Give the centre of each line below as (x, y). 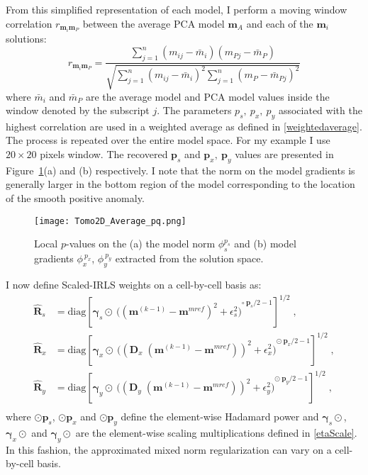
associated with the (320, 110)
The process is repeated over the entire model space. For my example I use (168, 140)
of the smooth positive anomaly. (75, 198)
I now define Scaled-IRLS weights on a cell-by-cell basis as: (134, 284)
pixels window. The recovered (104, 154)
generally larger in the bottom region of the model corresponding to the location (180, 184)
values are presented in (284, 154)
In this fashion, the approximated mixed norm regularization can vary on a (169, 449)
